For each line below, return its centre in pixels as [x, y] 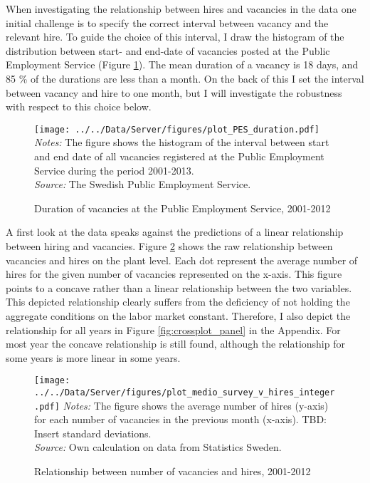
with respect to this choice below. [79, 107]
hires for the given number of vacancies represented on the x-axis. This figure [174, 274]
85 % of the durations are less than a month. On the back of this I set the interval [185, 78]
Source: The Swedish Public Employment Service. [143, 184]
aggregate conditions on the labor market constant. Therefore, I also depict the [178, 315]
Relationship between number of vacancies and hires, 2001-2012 [173, 471]
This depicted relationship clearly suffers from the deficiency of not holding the [178, 302]
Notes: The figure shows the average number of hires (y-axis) [196, 405]
